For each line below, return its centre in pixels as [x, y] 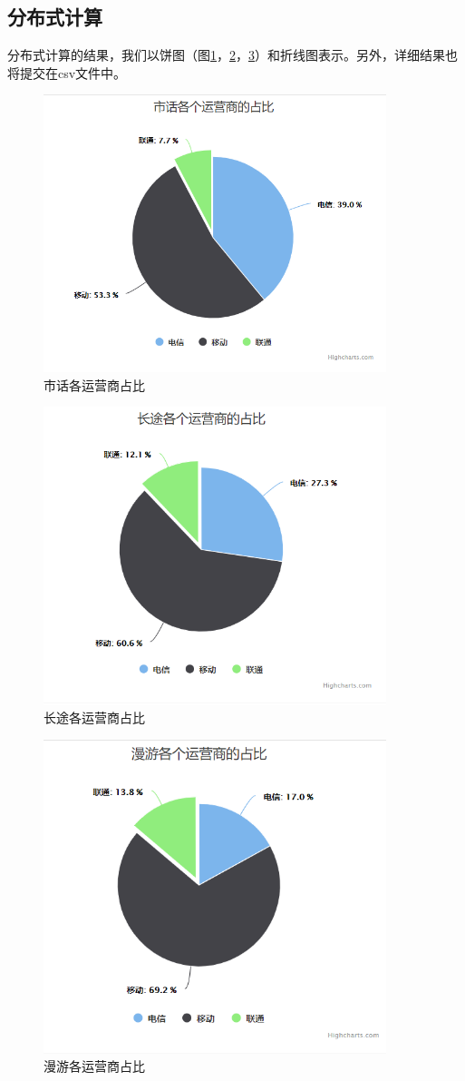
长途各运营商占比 [94, 717]
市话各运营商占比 [94, 384]
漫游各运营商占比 [94, 1066]
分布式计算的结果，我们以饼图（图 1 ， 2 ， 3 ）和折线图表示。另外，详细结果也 [232, 55]
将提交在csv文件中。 [67, 72]
